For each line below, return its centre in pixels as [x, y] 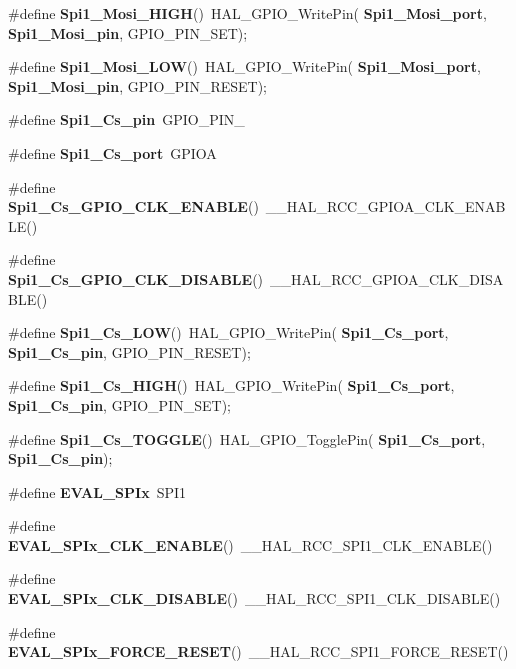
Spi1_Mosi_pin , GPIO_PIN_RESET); [137, 85]
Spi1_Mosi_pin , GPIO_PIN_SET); [128, 32]
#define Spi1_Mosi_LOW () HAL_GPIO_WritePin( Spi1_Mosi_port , [244, 66]
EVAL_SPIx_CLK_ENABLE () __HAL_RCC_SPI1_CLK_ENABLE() [250, 544]
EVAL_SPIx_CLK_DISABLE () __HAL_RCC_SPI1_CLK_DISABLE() [254, 598]
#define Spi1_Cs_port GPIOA [112, 152]
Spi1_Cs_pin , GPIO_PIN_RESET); [129, 351]
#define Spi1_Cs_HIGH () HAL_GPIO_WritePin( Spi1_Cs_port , [231, 385]
